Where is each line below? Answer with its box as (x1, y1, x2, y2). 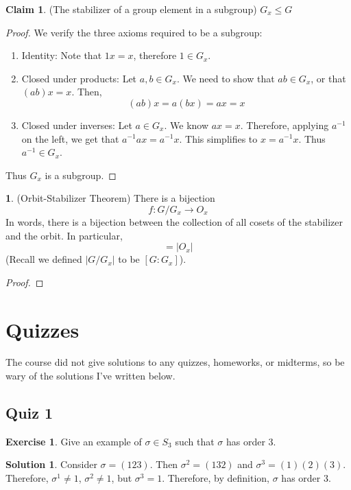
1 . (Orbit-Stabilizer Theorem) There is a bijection (5, 191, 215, 205)
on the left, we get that (21, 131, 119, 145)
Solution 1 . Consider (5, 457, 97, 471)
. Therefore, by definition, (162, 471, 270, 485)
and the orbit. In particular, (5, 228, 123, 242)
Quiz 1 (5, 402, 53, 423)
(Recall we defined (5, 252, 82, 266)
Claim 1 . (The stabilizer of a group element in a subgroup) (5, 2, 257, 16)
